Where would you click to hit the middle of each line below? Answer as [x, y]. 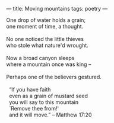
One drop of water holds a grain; [46, 20]
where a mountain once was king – [49, 64]
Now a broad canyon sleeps [40, 58]
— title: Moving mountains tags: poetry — [57, 9]
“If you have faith [30, 89]
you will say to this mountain [44, 102]
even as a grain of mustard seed [48, 96]
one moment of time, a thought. [45, 26]
